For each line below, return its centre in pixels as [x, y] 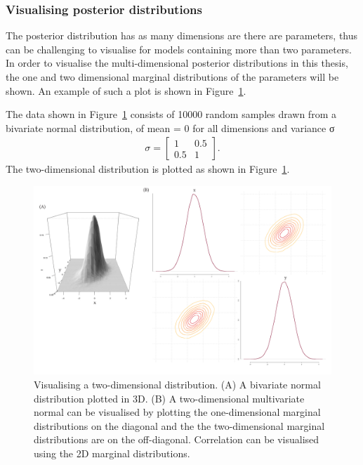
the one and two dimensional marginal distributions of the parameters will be [172, 77]
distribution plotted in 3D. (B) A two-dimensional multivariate [169, 398]
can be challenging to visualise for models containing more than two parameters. [179, 49]
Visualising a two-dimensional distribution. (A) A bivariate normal [177, 384]
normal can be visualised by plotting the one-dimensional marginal [177, 412]
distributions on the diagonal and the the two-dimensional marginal [179, 425]
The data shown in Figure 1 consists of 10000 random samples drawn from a [171, 114]
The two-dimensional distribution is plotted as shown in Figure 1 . [148, 169]
